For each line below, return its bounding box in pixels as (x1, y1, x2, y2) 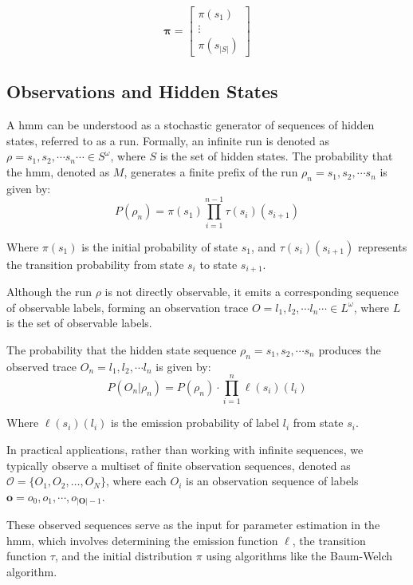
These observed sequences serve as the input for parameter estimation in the (6, 516, 380, 533)
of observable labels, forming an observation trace (6, 298, 249, 315)
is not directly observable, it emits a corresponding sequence (104, 283, 399, 300)
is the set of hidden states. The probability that (159, 148, 393, 164)
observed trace (6, 358, 77, 374)
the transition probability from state (6, 255, 184, 272)
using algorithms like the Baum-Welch (206, 547, 393, 564)
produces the (318, 341, 381, 358)
